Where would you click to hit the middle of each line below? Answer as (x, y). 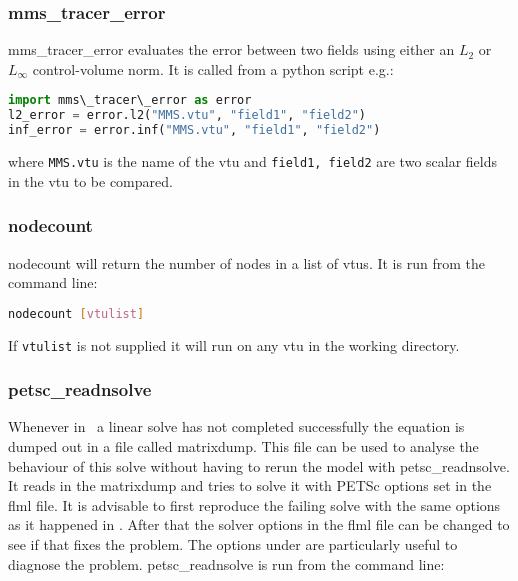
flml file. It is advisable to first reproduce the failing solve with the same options (254, 504)
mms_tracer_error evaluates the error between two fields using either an (231, 49)
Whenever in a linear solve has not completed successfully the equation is (236, 426)
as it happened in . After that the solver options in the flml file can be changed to (259, 524)
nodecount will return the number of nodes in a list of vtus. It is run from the (246, 262)
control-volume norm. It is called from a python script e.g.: (213, 68)
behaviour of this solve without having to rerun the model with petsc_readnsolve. (259, 465)
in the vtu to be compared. (90, 180)
